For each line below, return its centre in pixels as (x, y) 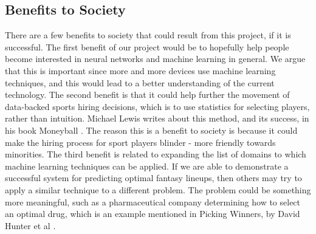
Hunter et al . (30, 225)
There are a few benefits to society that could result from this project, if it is (148, 35)
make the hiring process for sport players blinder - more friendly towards (140, 142)
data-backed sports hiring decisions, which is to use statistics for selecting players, (157, 106)
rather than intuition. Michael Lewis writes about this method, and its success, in (157, 118)
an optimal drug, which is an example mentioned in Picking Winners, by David (153, 214)
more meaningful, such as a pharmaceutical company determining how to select (153, 201)
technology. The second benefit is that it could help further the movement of (147, 95)
